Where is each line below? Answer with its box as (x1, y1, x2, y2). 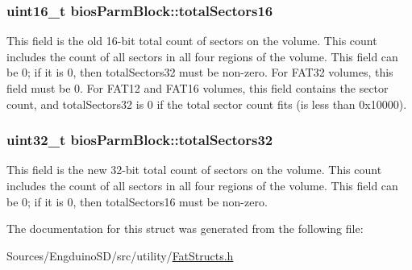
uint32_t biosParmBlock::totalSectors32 (6, 130, 273, 150)
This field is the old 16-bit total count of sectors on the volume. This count (6, 32, 377, 49)
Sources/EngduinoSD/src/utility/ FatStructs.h (6, 247, 234, 264)
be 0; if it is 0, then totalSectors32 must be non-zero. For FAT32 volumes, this (6, 64, 393, 81)
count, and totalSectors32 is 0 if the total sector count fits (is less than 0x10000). (6, 95, 407, 112)
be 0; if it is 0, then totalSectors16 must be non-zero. (6, 193, 268, 210)
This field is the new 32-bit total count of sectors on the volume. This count (6, 161, 382, 178)
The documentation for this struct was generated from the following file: (6, 220, 364, 237)
